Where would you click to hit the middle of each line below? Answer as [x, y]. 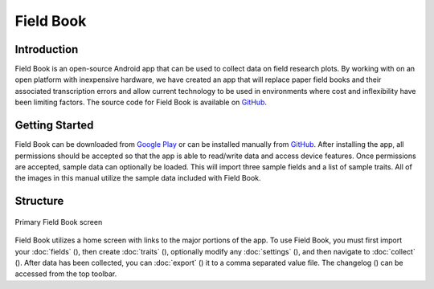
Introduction [47, 49]
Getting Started [54, 126]
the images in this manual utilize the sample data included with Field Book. [138, 178]
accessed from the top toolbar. [66, 274]
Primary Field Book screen [59, 222]
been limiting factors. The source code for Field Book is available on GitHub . [141, 102]
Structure [39, 201]
